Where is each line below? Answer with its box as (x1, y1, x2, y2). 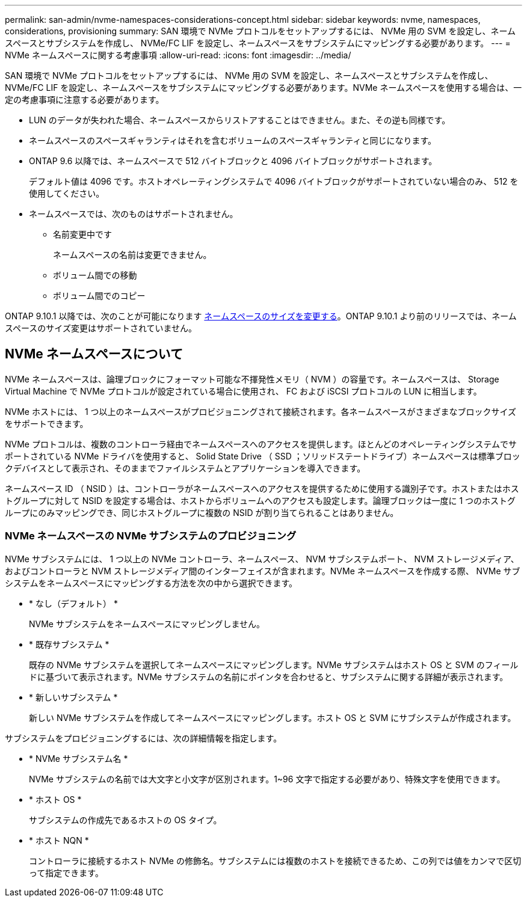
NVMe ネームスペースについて (5, 346, 183, 362)
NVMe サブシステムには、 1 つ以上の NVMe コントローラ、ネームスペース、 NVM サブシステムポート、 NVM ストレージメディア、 (5, 553, 519, 564)
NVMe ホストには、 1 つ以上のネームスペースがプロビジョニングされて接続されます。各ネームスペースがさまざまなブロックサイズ (5, 406, 517, 417)
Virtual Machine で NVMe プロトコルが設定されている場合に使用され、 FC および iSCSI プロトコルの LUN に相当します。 (5, 385, 482, 396)
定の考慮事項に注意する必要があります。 (5, 94, 164, 105)
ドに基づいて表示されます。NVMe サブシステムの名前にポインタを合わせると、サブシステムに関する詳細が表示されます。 (29, 671, 508, 682)
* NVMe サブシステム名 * (29, 753, 128, 764)
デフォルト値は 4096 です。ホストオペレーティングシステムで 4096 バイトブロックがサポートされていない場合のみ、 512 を (29, 176, 519, 186)
